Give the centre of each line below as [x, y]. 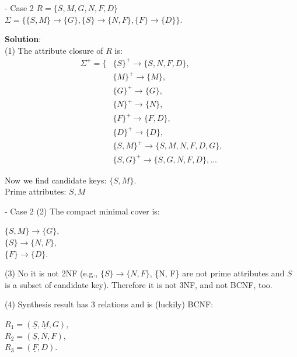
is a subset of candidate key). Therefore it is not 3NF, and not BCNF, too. [139, 284]
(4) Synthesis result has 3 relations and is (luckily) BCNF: [109, 304]
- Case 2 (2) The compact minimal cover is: [82, 211]
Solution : [23, 39]
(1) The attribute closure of [54, 50]
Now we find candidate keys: [56, 180]
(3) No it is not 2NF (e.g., [51, 273]
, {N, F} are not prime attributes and [217, 273]
